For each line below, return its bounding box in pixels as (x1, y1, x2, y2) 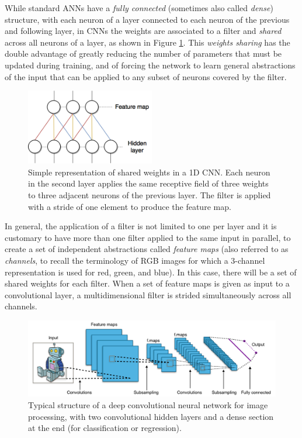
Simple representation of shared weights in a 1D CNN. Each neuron (28, 165, 270, 178)
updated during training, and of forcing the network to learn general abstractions (5, 58, 296, 71)
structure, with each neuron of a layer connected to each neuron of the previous (5, 13, 290, 25)
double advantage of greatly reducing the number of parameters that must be (5, 47, 282, 60)
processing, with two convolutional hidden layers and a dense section (28, 410, 274, 422)
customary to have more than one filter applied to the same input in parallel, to (5, 231, 291, 243)
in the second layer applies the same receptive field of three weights (28, 177, 269, 189)
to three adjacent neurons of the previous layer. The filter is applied (28, 189, 271, 201)
